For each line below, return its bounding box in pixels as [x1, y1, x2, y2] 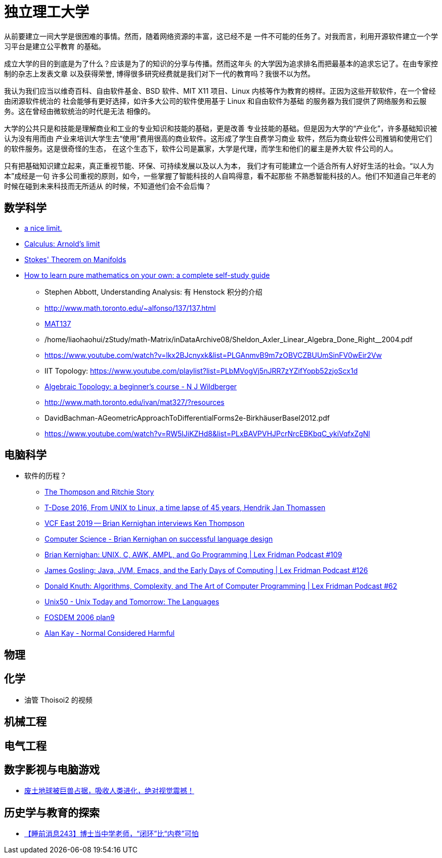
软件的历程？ [24, 471, 67, 480]
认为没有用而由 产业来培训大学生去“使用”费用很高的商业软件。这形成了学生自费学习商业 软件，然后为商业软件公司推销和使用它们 [4, 134, 432, 143]
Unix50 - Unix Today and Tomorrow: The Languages [45, 597, 219, 606]
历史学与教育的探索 [4, 806, 100, 819]
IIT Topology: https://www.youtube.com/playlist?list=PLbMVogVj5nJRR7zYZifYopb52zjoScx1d [45, 366, 358, 375]
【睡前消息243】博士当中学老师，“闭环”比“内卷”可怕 [24, 829, 199, 838]
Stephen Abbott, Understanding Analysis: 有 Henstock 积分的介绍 [45, 287, 262, 296]
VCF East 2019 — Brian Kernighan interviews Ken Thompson [45, 519, 245, 528]
